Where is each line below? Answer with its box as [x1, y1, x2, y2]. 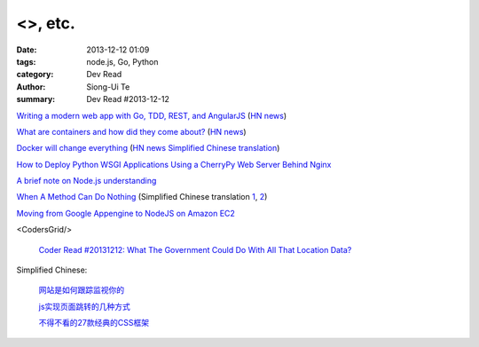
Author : [16, 81, 46, 92]
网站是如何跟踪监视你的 [38, 285, 124, 296]
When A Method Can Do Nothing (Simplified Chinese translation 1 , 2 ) [16, 192, 268, 202]
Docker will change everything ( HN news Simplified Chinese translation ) [16, 143, 280, 154]
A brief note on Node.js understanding [16, 176, 157, 186]
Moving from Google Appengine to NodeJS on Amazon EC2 [16, 208, 235, 218]
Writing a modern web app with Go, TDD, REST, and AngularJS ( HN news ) [16, 110, 287, 121]
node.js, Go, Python [86, 56, 159, 67]
